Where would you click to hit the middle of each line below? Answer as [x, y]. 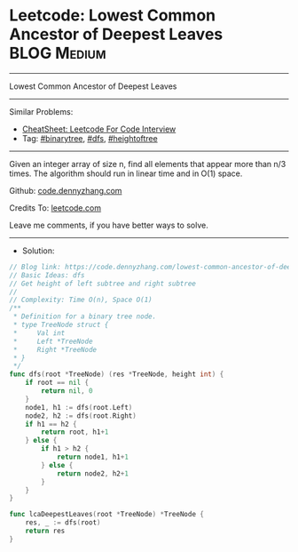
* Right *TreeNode [55, 349]
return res [45, 531]
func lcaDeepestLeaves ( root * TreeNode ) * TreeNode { [106, 515]
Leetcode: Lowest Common [113, 16]
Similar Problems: [41, 111]
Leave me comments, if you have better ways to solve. [109, 225]
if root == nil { [57, 383]
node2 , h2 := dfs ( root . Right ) [81, 416]
